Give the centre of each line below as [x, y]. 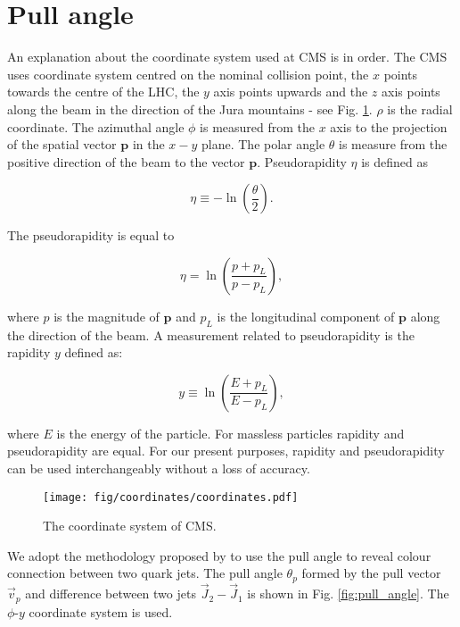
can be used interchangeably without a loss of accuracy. [159, 468]
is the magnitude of [107, 316]
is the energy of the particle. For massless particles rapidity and [230, 433]
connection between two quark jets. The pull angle [145, 573]
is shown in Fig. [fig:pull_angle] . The [348, 594]
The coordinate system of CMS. [130, 526]
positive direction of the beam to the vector [126, 161]
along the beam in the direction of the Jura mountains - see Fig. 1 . [190, 109]
